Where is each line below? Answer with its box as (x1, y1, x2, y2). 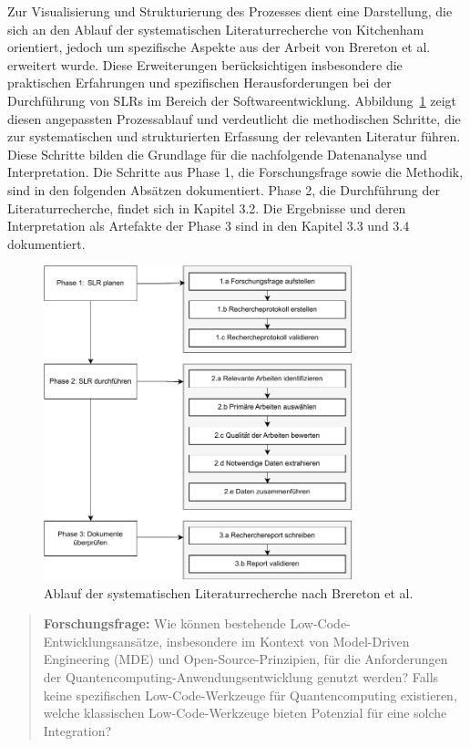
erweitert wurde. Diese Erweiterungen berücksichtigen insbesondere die (7, 55, 403, 74)
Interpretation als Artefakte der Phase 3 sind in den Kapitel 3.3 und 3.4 (7, 216, 410, 235)
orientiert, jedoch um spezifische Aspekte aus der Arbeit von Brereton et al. (7, 37, 431, 57)
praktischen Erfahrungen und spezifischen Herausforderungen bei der (7, 73, 392, 92)
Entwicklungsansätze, (43, 631, 163, 650)
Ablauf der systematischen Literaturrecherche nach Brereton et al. (44, 583, 414, 602)
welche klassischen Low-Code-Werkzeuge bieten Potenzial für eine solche (43, 703, 447, 722)
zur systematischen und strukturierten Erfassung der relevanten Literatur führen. (7, 127, 461, 146)
